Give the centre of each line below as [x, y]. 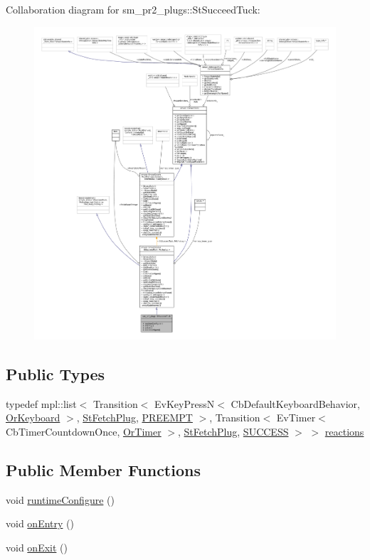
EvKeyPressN [185, 403]
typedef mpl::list [41, 403]
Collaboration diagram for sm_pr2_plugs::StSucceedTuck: [133, 9]
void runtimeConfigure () [60, 499]
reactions [344, 431]
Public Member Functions [103, 469]
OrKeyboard [33, 418]
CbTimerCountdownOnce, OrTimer [84, 431]
